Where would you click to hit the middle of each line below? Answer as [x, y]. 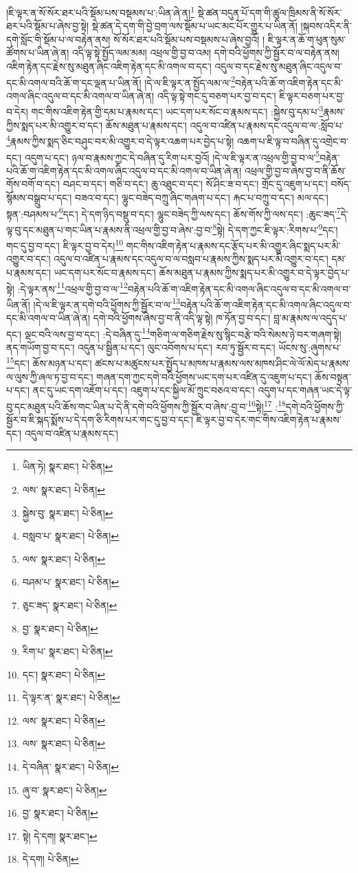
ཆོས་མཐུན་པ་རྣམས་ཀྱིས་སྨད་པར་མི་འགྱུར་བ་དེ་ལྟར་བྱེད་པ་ [254, 272]
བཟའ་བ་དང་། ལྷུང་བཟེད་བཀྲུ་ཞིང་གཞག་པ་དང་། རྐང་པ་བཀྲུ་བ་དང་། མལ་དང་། [202, 197]
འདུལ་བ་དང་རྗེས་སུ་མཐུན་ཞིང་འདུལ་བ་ [279, 66]
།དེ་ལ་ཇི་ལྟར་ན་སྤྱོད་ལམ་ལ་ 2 [190, 81]
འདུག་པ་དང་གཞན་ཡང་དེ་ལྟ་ [305, 390]
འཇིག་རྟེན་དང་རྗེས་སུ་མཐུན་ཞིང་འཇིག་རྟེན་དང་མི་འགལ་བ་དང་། [109, 66]
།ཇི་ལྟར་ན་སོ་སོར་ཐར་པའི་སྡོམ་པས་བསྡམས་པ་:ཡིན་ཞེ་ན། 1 [101, 11]
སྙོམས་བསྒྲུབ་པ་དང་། [39, 197]
